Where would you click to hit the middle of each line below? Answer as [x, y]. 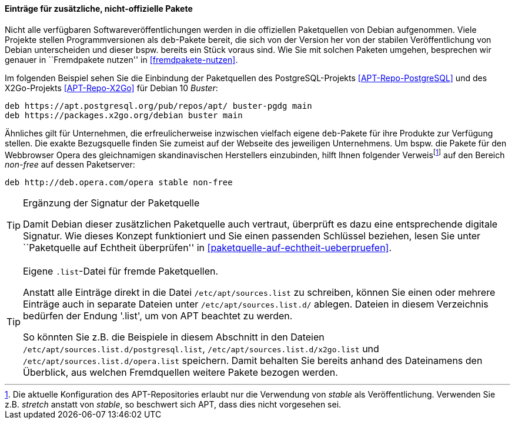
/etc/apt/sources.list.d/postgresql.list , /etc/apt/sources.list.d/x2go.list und [201, 349]
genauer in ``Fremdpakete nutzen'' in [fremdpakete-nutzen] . [121, 59]
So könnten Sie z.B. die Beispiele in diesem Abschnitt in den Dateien [174, 337]
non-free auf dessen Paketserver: [70, 165]
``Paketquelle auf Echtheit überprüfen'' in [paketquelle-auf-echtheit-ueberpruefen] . [208, 248]
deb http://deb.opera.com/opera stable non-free [119, 183]
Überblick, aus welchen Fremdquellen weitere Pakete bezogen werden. [180, 373]
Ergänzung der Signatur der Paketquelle [111, 203]
